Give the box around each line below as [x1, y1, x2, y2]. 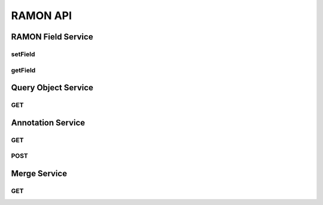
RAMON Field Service [11, 32, 93, 42]
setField [11, 50, 35, 58]
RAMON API [11, 9, 72, 22]
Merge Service [11, 168, 68, 179]
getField [11, 66, 36, 74]
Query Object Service [11, 82, 94, 93]
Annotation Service [11, 117, 86, 128]
